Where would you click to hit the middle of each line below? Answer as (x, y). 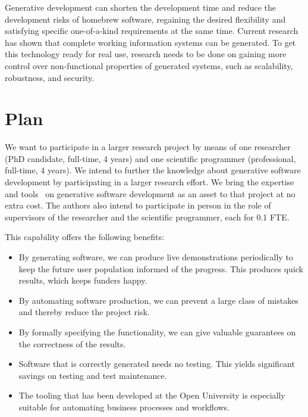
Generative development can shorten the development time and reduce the (141, 7)
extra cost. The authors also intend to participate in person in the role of (138, 205)
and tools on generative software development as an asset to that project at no (150, 193)
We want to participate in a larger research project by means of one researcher (148, 147)
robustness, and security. (50, 77)
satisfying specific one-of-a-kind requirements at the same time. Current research (152, 31)
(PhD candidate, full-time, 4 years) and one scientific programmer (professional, (150, 158)
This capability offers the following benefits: (84, 237)
